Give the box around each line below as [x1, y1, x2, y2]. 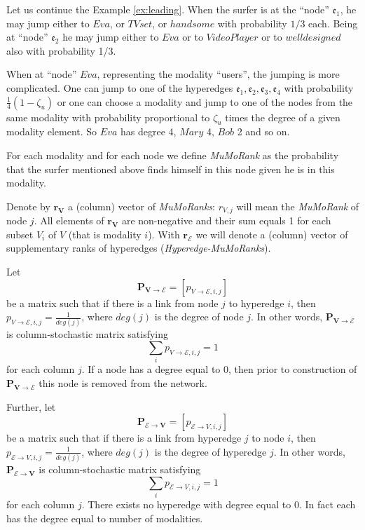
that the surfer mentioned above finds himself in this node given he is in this [6, 161, 335, 176]
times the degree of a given [225, 109, 340, 124]
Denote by [6, 198, 50, 213]
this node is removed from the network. [39, 375, 207, 390]
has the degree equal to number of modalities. [6, 510, 203, 525]
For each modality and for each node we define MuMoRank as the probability [6, 147, 339, 162]
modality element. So [6, 124, 97, 139]
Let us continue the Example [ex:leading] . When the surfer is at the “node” [6, 2, 329, 16]
